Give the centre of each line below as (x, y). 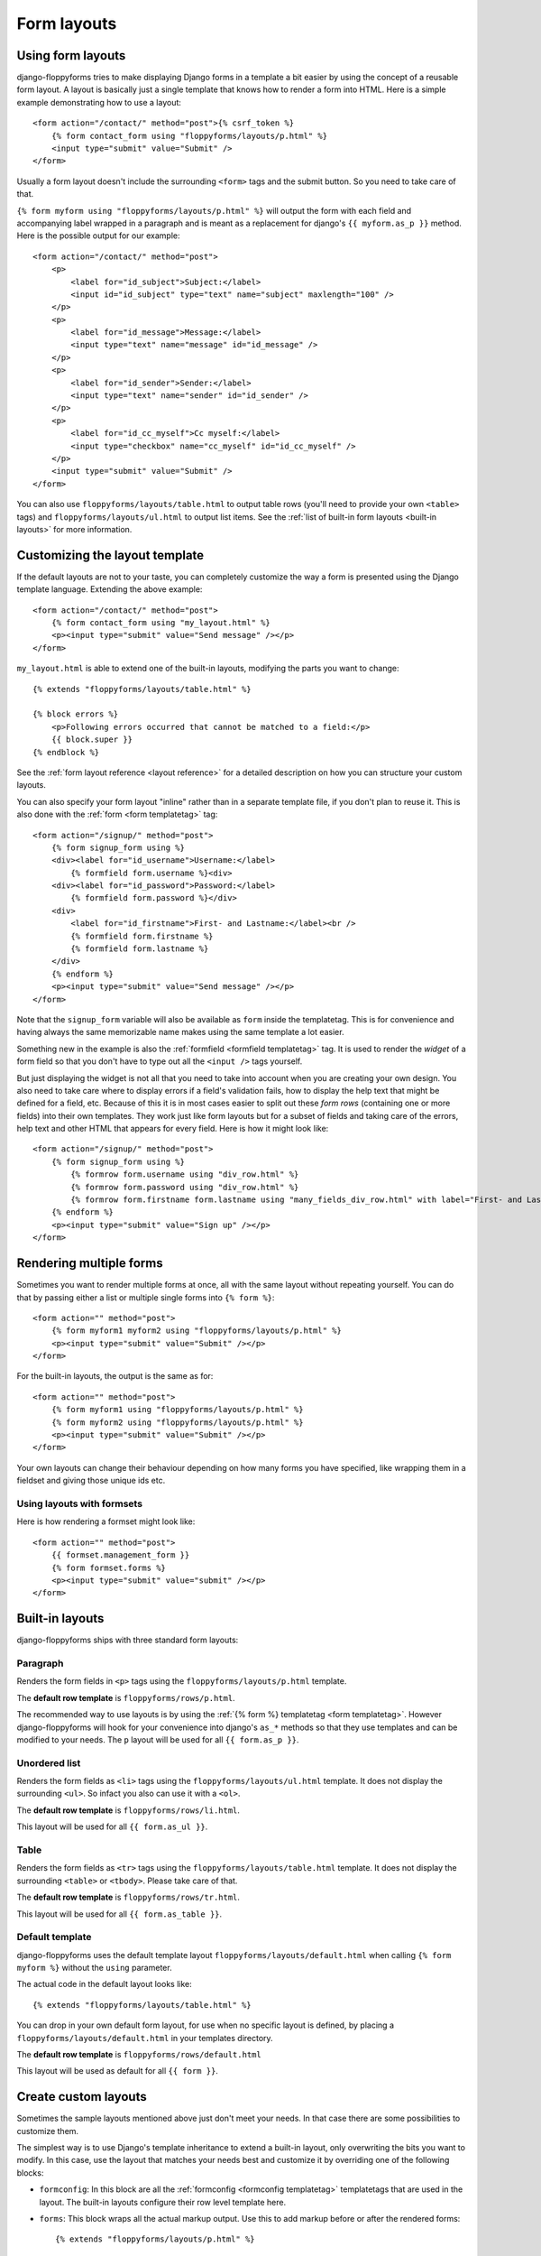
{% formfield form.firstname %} (142, 936)
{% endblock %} (66, 752)
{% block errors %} (76, 714)
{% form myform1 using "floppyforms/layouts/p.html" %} (177, 1410)
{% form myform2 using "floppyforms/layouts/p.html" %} (177, 1422)
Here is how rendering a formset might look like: (106, 1521)
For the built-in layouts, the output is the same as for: (115, 1376)
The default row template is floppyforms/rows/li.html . (128, 1810)
